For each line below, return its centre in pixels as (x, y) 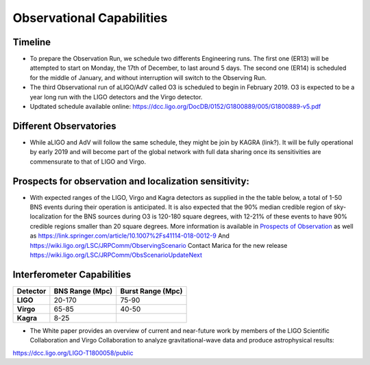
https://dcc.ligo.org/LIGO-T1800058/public (73, 353)
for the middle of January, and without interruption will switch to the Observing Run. (148, 77)
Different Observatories (64, 126)
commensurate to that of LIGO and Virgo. (88, 162)
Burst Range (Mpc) (151, 291)
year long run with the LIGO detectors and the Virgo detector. (116, 97)
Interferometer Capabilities (72, 274)
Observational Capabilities (90, 18)
